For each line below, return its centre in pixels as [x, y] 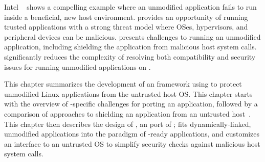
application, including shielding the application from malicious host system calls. [130, 47]
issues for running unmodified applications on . [78, 66]
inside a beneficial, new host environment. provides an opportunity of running [126, 17]
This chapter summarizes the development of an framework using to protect [123, 84]
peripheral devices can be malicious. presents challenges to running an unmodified [132, 36]
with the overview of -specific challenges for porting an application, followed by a [131, 104]
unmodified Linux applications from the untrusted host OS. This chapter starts [128, 93]
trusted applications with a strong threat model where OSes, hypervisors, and [126, 27]
